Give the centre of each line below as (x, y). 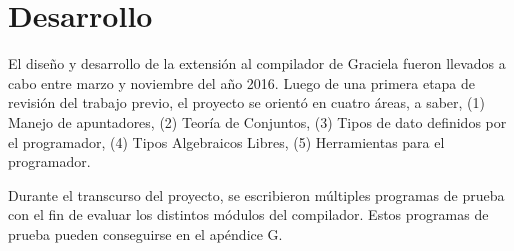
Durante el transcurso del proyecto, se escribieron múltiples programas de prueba (256, 194)
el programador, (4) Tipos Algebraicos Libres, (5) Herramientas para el (226, 141)
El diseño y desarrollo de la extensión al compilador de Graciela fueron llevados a (257, 63)
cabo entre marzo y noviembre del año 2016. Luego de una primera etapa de (242, 82)
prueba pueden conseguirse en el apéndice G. (145, 233)
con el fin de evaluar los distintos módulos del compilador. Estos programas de (248, 214)
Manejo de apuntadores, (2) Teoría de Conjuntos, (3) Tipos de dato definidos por (257, 121)
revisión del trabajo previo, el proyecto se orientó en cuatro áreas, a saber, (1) (246, 102)
